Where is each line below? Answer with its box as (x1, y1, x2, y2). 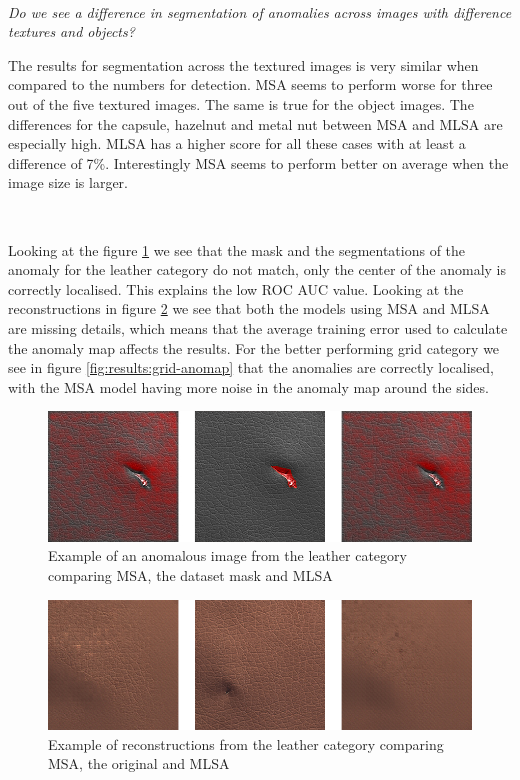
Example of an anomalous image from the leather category (48, 545, 407, 566)
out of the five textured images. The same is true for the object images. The (8, 93, 474, 114)
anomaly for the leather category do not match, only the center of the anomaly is (8, 259, 506, 280)
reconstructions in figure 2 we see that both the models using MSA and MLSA (8, 298, 490, 319)
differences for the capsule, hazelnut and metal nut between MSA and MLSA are (8, 113, 503, 134)
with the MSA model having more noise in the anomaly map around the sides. (8, 376, 489, 397)
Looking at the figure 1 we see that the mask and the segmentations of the (8, 239, 466, 260)
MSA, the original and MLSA (48, 753, 230, 774)
